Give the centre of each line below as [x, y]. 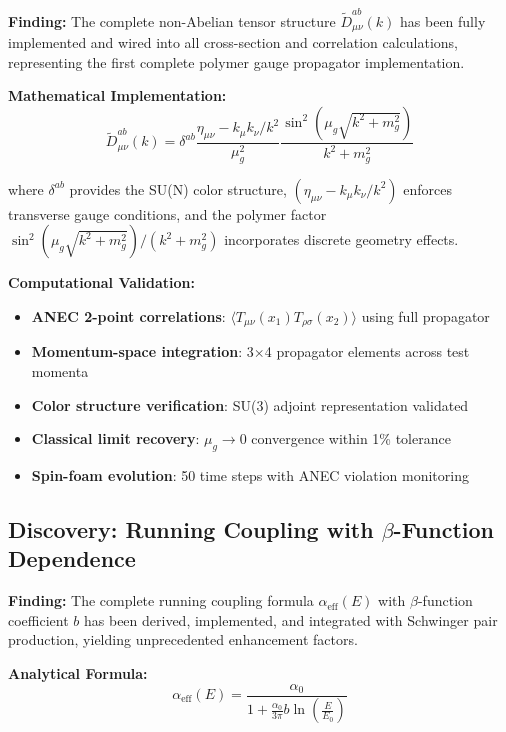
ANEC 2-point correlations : [128, 315]
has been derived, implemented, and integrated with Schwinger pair [290, 619]
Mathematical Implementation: [117, 95]
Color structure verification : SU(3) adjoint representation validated [250, 404]
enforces [427, 188]
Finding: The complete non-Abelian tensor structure [172, 20]
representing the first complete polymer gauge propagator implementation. [236, 61]
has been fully [443, 20]
